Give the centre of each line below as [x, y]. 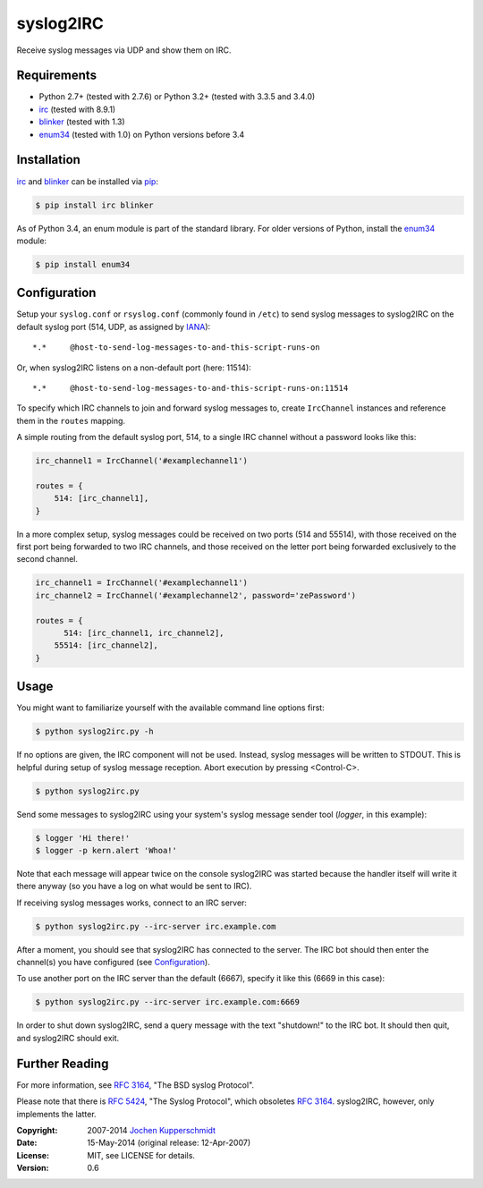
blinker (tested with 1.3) [82, 122]
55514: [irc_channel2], [106, 645]
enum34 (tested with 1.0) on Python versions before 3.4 [142, 134]
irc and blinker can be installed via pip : [87, 181]
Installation [48, 160]
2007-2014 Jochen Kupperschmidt [152, 1130]
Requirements [57, 76]
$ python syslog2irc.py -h [94, 732]
